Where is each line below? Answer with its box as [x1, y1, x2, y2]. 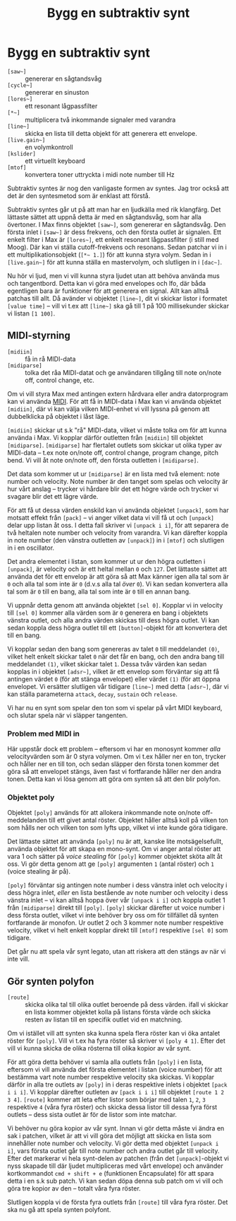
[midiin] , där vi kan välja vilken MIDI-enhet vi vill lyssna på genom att [7, 405, 210, 413]
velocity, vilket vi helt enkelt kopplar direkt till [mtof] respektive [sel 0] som [7, 926, 228, 934]
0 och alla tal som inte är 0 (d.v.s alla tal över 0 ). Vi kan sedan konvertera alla [7, 579, 228, 588]
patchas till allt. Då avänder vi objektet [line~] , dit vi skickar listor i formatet [7, 294, 228, 302]
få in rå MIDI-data [25, 354, 76, 363]
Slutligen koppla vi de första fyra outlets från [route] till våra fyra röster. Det [7, 1198, 228, 1207]
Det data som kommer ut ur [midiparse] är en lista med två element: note [7, 469, 220, 478]
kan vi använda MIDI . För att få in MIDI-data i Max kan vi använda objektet [7, 397, 222, 405]
